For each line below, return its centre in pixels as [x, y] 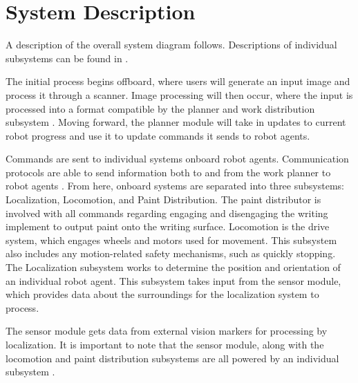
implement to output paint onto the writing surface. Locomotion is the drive [168, 226]
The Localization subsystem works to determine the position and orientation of [173, 267]
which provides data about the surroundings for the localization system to [162, 294]
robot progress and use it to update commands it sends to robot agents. [158, 135]
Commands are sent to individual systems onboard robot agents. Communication [177, 159]
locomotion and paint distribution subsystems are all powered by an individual [172, 358]
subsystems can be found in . [67, 58]
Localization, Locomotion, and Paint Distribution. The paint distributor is [163, 199]
